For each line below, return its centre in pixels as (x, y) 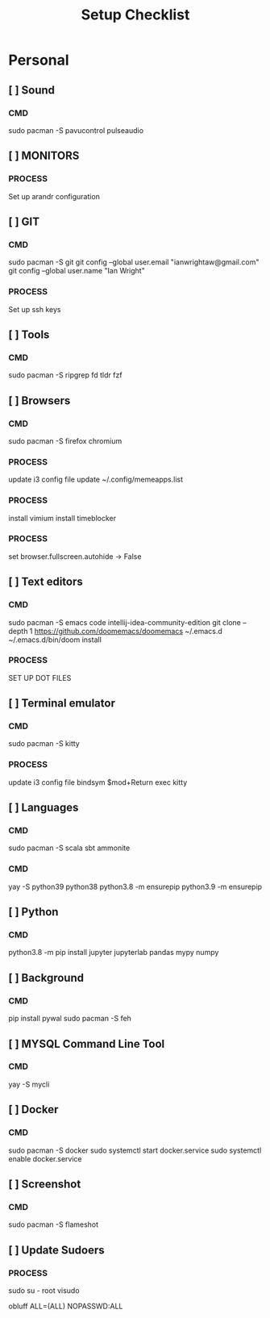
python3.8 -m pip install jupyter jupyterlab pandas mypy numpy (114, 953)
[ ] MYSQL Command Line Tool (87, 1043)
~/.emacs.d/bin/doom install (55, 640)
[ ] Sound (31, 90)
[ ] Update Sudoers (56, 1250)
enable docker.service (45, 1158)
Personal (39, 60)
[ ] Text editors (46, 582)
